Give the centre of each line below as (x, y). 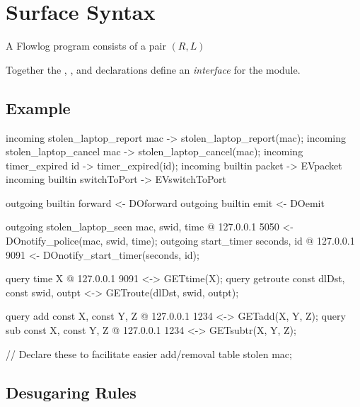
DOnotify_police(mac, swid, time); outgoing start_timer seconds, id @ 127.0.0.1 (180, 241)
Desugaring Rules (71, 392)
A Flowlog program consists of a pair (86, 46)
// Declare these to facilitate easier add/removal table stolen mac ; (149, 353)
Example (38, 107)
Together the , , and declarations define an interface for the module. (153, 69)
